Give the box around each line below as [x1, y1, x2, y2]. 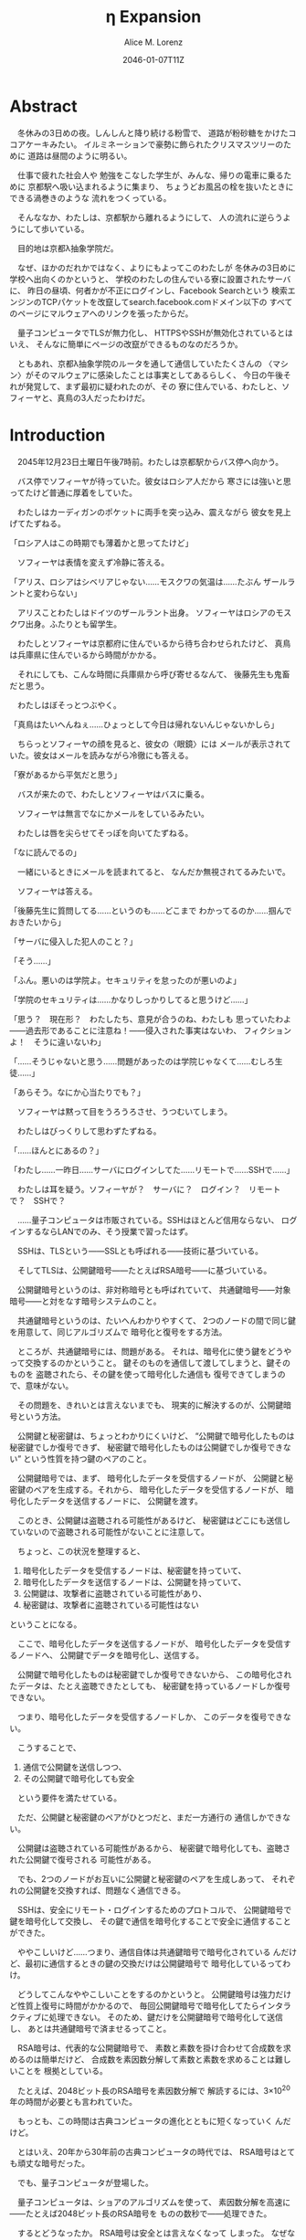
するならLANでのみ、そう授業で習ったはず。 [25, 1226, 194, 1237]
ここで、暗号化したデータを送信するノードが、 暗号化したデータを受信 [16, 1638, 284, 1649]
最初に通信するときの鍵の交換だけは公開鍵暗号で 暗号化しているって [25, 1958, 283, 1969]
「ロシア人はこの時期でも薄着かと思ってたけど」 [9, 537, 194, 548]
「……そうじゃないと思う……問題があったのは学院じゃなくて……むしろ [9, 1055, 276, 1066]
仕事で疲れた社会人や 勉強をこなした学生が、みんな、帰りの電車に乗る [16, 169, 284, 180]
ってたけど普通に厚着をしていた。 [9, 487, 137, 498]
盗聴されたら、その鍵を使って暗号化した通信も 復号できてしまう [35, 1368, 279, 1379]
